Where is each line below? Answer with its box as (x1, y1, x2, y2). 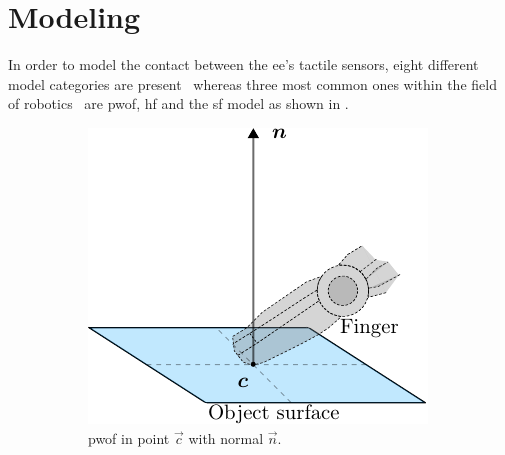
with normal (188, 427, 264, 448)
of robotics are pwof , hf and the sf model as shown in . (8, 93, 349, 114)
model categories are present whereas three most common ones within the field (8, 73, 497, 94)
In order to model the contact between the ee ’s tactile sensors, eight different (8, 54, 479, 75)
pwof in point (88, 427, 170, 448)
